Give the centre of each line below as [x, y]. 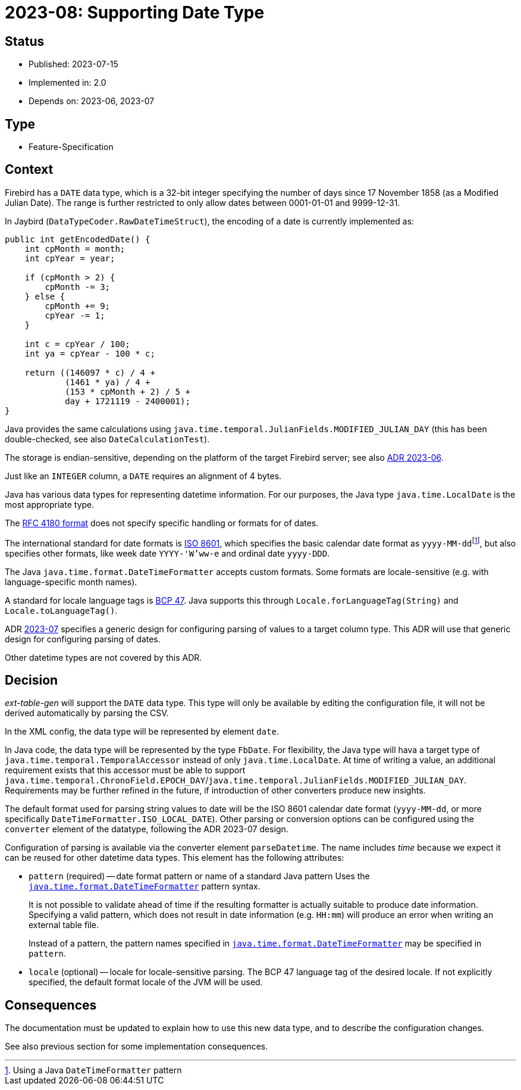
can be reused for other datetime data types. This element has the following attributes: [175, 858]
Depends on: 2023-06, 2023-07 [92, 101]
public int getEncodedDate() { [78, 239]
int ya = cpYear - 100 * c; [90, 353]
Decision [32, 680]
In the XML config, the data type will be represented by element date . [142, 732]
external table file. [64, 925]
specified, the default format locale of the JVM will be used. [146, 982]
